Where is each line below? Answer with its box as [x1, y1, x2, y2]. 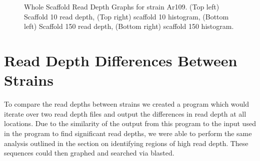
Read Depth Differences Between [4, 50, 237, 71]
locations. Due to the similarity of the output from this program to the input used [4, 118, 256, 129]
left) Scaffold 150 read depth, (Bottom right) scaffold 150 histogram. [24, 21, 234, 31]
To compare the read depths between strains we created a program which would [4, 99, 249, 109]
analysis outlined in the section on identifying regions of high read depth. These [4, 138, 248, 148]
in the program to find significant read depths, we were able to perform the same [4, 128, 252, 139]
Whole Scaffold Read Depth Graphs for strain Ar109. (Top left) [24, 1, 219, 12]
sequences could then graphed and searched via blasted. [4, 148, 174, 158]
